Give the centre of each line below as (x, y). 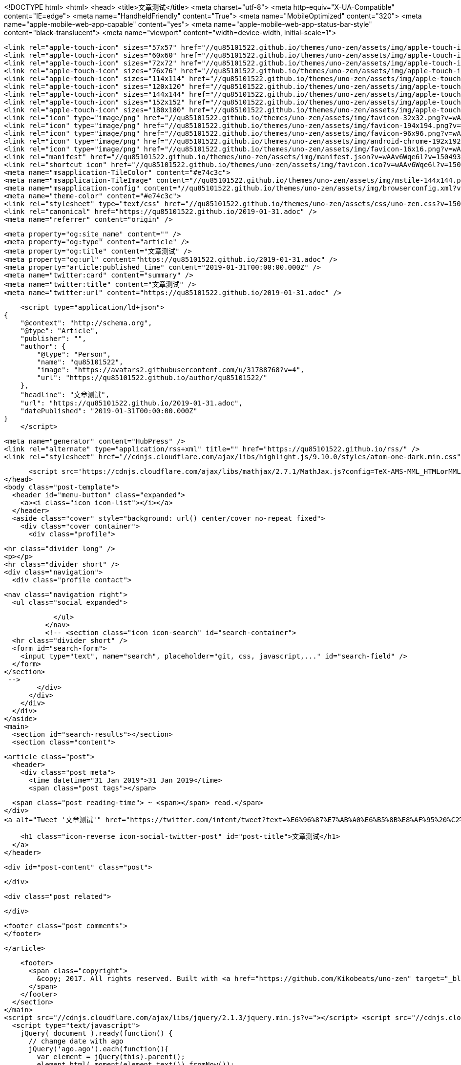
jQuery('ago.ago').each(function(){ (99, 1049)
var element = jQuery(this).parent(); (111, 1057)
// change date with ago (76, 1041)
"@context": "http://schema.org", (86, 323)
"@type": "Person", (74, 354)
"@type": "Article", (59, 331)
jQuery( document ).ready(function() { (96, 1033)
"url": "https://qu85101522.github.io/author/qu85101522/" (152, 378)
